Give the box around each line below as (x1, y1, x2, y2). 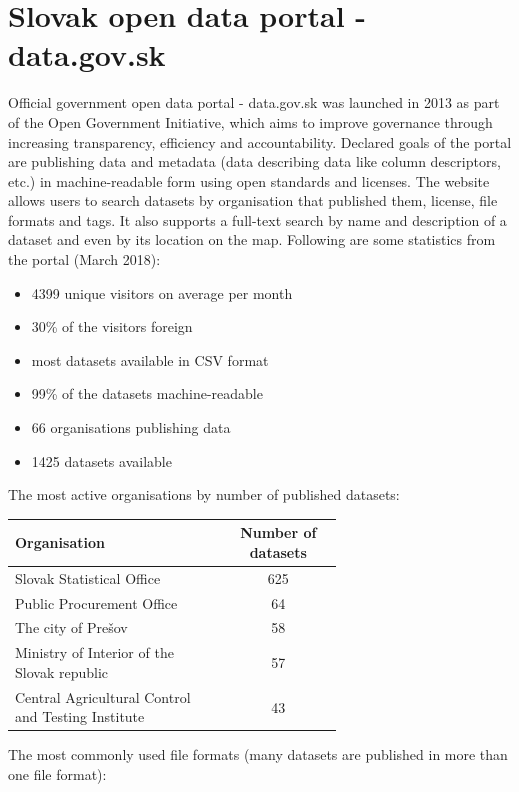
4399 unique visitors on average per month (31, 282, 293, 303)
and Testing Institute (15, 706, 145, 727)
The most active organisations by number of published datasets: (8, 484, 400, 505)
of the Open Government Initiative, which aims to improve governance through (8, 111, 493, 132)
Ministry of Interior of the (15, 642, 174, 663)
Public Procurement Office (15, 592, 178, 613)
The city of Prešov (15, 617, 128, 638)
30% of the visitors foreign (31, 316, 193, 337)
